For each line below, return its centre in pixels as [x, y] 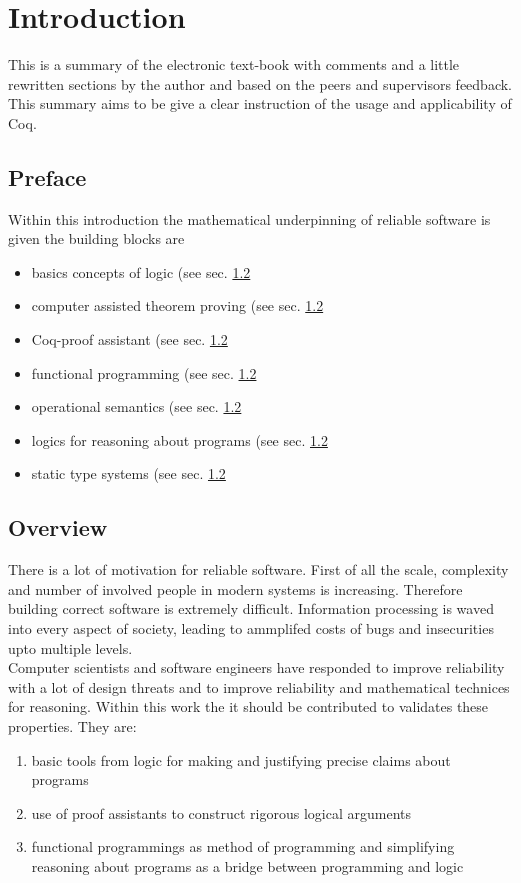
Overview [58, 527]
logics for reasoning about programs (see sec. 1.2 [179, 439]
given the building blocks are [96, 238]
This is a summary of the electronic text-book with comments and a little [234, 64]
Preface [47, 176]
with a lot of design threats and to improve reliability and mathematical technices [259, 686]
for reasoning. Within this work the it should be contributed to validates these [248, 706]
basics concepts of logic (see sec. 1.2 [141, 271]
